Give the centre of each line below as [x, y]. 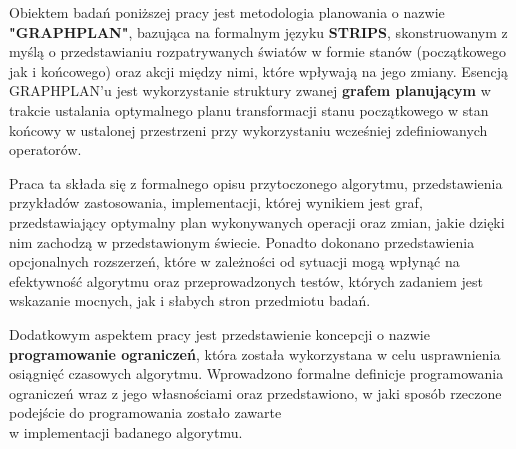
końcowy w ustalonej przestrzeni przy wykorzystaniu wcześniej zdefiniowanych [248, 129]
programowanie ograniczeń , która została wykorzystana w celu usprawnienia [255, 353]
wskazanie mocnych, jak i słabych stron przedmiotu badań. [190, 300]
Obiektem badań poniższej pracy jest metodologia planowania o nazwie [227, 12]
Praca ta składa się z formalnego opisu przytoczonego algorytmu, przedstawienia [256, 182]
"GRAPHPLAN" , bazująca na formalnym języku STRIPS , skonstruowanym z [258, 31]
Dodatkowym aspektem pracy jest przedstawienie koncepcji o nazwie [219, 333]
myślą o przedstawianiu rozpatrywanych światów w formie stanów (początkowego [258, 51]
